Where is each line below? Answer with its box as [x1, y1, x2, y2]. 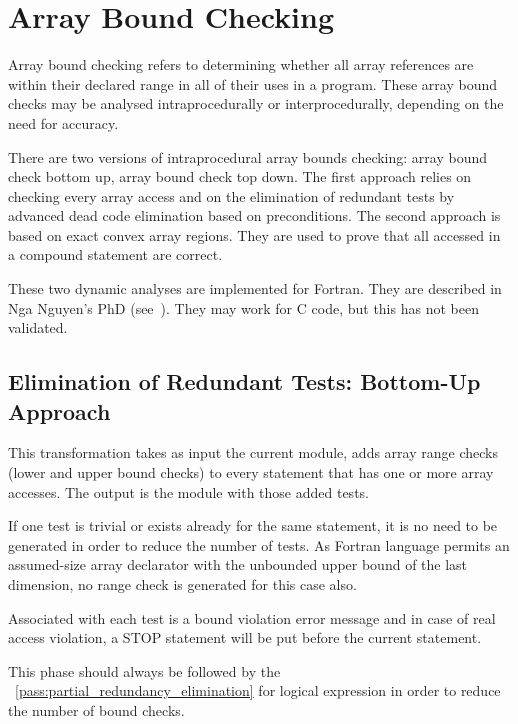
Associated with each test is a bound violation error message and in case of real [8, 607, 496, 628]
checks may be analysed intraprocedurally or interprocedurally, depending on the [8, 93, 504, 114]
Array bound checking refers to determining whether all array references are [8, 54, 474, 75]
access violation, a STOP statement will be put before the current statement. [8, 627, 482, 648]
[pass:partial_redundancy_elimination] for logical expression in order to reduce [15, 680, 501, 701]
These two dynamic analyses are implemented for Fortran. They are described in [8, 278, 502, 299]
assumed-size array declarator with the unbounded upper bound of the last [8, 554, 468, 575]
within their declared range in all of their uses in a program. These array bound [8, 73, 498, 94]
